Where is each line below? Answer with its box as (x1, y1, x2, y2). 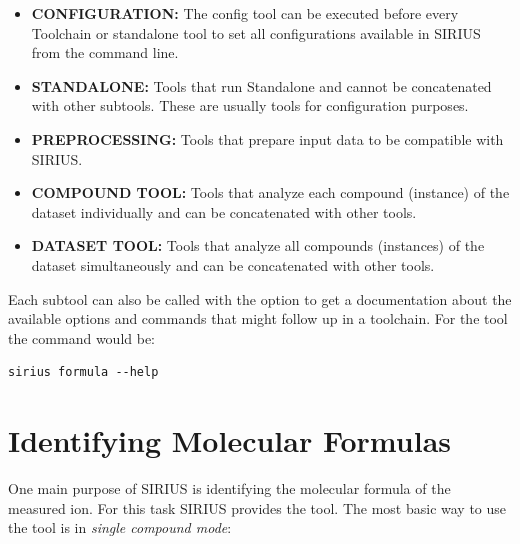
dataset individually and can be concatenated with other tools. (31, 201, 417, 222)
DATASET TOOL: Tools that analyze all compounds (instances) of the (31, 235, 485, 256)
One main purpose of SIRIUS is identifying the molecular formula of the (8, 478, 451, 499)
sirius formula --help (8, 365, 159, 380)
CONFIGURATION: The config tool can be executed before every (31, 3, 459, 23)
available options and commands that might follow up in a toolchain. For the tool (8, 308, 508, 329)
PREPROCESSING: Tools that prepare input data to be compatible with (31, 128, 504, 149)
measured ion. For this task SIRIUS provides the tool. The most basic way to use (8, 497, 507, 518)
